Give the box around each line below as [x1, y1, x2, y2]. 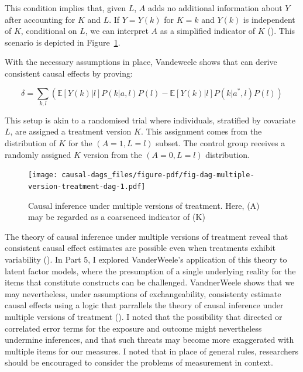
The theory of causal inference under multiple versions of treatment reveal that [5, 230, 288, 242]
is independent [243, 13, 295, 25]
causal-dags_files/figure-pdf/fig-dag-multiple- [61, 171, 254, 180]
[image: [28, 171, 58, 180]
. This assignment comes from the [140, 125, 262, 137]
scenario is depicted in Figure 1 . [5, 36, 120, 48]
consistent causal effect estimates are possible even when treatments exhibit [5, 242, 276, 254]
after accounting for [5, 13, 75, 25]
